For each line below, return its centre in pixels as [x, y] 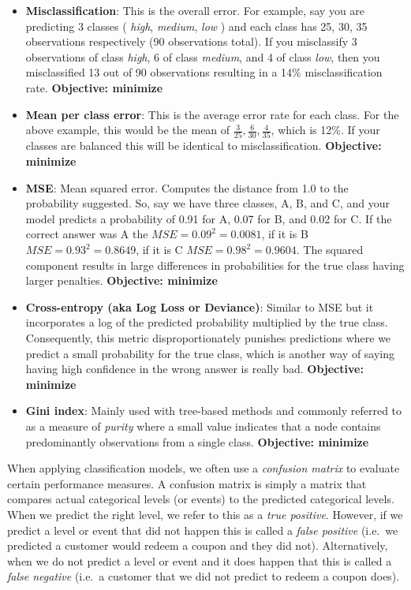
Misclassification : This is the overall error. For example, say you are [195, 10]
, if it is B [285, 234]
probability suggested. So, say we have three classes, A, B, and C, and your [207, 203]
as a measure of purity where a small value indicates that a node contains [203, 426]
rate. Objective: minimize [94, 87]
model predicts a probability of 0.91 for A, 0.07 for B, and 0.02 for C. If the [209, 218]
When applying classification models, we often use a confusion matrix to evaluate [204, 468]
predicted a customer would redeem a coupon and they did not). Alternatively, [198, 545]
